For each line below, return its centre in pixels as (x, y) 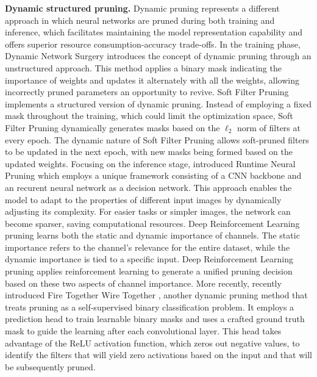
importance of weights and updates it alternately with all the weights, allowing (152, 80)
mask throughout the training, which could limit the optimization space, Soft (149, 116)
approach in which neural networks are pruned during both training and (140, 20)
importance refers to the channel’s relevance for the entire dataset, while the (148, 247)
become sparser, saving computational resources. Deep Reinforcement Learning (152, 223)
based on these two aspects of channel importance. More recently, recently (143, 283)
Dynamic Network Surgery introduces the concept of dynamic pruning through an (158, 56)
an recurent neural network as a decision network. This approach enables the (148, 187)
